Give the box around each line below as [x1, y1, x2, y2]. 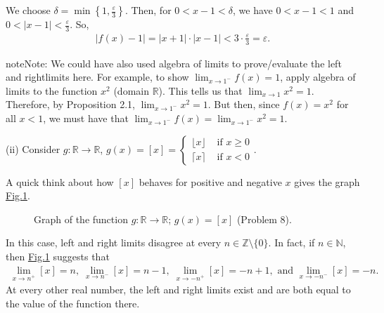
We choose [6, 3, 51, 17]
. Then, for [124, 3, 172, 17]
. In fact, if [268, 235, 315, 250]
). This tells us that [158, 83, 243, 98]
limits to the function [6, 83, 98, 98]
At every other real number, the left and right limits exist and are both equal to [6, 282, 351, 297]
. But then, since [207, 97, 280, 112]
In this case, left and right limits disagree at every [6, 235, 222, 250]
